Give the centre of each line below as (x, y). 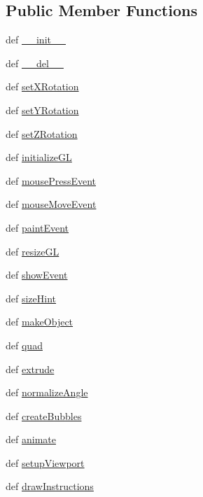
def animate (31, 439)
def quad (24, 345)
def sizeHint (31, 298)
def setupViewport (45, 462)
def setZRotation (42, 133)
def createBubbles (44, 415)
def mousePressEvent (51, 180)
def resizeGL (33, 251)
